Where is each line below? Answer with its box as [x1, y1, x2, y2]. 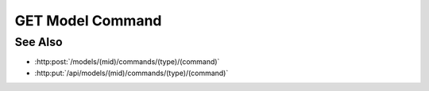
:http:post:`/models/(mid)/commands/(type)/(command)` [34, 57, 220, 66]
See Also [14, 35, 63, 49]
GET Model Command [14, 12, 162, 29]
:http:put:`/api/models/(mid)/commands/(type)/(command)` [34, 68, 229, 78]
